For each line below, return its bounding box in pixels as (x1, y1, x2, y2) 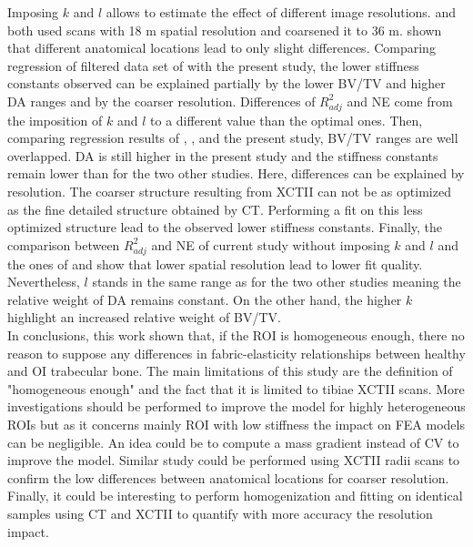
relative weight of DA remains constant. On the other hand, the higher (7, 289, 402, 309)
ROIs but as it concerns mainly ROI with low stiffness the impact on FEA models (7, 414, 465, 433)
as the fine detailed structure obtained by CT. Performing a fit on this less (7, 199, 423, 218)
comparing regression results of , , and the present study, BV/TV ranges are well (7, 128, 458, 147)
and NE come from (347, 91, 453, 110)
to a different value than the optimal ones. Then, (150, 110, 423, 129)
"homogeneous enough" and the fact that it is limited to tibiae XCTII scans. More (7, 379, 465, 398)
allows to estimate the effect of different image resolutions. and (106, 3, 456, 21)
